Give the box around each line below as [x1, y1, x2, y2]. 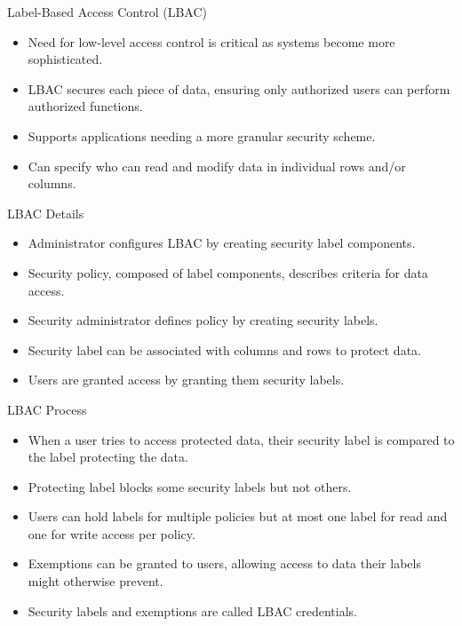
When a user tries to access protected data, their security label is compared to [28, 430, 455, 448]
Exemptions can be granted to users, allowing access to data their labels [28, 554, 421, 573]
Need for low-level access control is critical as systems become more [28, 32, 395, 51]
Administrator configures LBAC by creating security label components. [28, 234, 416, 252]
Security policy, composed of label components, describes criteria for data [28, 263, 428, 281]
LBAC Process [7, 400, 87, 418]
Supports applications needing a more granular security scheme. [28, 126, 376, 145]
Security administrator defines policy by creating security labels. [28, 311, 378, 329]
